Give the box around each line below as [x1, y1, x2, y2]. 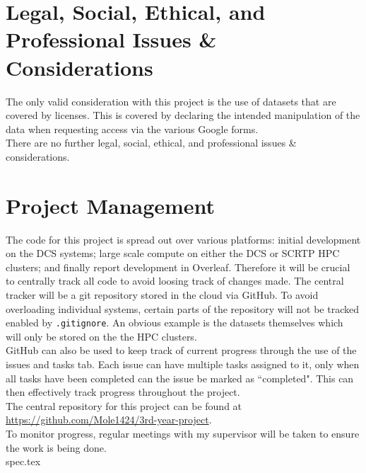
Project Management [6, 190, 216, 220]
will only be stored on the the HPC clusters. [6, 329, 197, 343]
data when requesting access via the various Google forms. [6, 121, 259, 136]
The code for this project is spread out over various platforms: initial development [6, 232, 361, 246]
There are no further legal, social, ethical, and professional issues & [6, 135, 297, 150]
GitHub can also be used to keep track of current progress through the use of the [6, 343, 357, 358]
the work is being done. [6, 440, 107, 455]
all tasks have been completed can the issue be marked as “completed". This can [6, 370, 354, 385]
